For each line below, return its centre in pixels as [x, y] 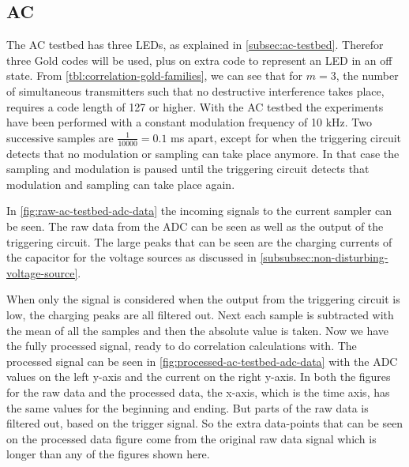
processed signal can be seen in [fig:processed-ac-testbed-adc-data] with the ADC [202, 361]
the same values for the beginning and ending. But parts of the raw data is [188, 407]
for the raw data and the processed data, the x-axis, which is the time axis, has [198, 392]
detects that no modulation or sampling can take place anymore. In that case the [203, 153]
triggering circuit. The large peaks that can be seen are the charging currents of [199, 241]
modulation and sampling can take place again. [121, 184]
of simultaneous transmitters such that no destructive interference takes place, [195, 90]
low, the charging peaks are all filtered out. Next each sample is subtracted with [200, 314]
